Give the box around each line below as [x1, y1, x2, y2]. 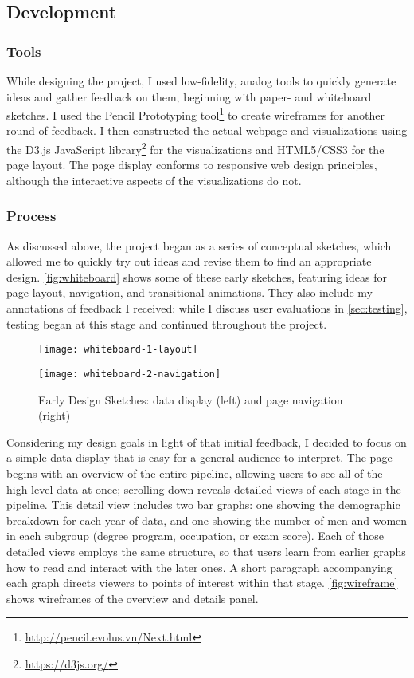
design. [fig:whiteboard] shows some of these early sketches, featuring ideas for [6, 268, 387, 285]
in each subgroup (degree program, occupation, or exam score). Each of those [6, 527, 384, 544]
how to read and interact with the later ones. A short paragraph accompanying [6, 558, 393, 575]
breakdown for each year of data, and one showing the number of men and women [6, 511, 408, 528]
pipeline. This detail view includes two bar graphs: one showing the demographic [6, 496, 400, 513]
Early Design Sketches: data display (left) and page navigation [38, 391, 343, 408]
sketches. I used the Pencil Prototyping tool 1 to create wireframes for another [6, 104, 385, 123]
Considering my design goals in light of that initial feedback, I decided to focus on [6, 433, 407, 450]
